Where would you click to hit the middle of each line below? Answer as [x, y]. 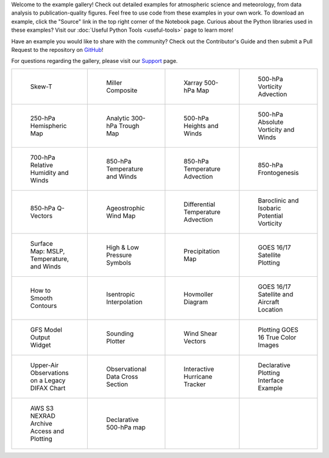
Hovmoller [198, 294]
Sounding [120, 334]
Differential [200, 204]
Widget [41, 345]
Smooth [41, 298]
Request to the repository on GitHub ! [57, 49]
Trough [129, 126]
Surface [41, 243]
